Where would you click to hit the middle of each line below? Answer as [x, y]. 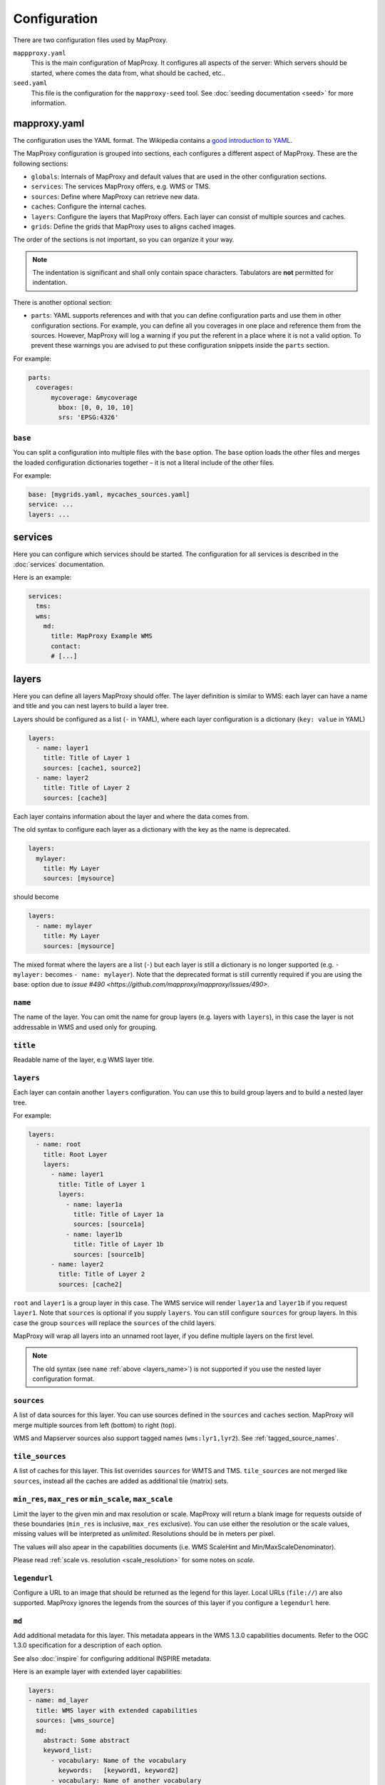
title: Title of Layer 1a [118, 1215]
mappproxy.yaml [40, 53]
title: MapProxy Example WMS [102, 636]
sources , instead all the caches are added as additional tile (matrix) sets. [121, 1481]
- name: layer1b [94, 1234]
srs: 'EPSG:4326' [88, 417]
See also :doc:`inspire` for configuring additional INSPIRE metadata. [112, 1658]
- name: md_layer [58, 1700]
